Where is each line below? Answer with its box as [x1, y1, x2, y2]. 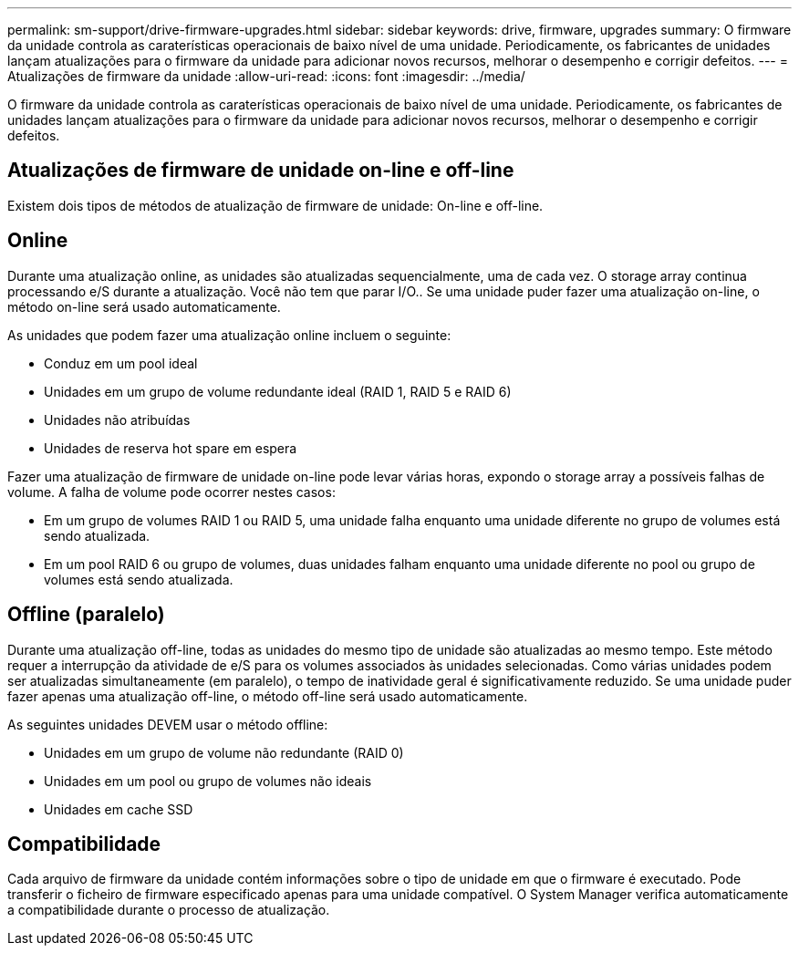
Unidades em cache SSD [44, 801, 193, 817]
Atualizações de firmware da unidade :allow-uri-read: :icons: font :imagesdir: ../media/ [7, 68, 525, 84]
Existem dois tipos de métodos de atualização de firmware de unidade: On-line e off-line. [7, 197, 544, 213]
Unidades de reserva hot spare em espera [44, 440, 297, 456]
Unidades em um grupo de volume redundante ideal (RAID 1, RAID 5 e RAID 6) [44, 383, 512, 399]
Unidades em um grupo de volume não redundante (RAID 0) [44, 744, 404, 761]
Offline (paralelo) [7, 603, 165, 627]
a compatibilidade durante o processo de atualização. [7, 902, 330, 918]
